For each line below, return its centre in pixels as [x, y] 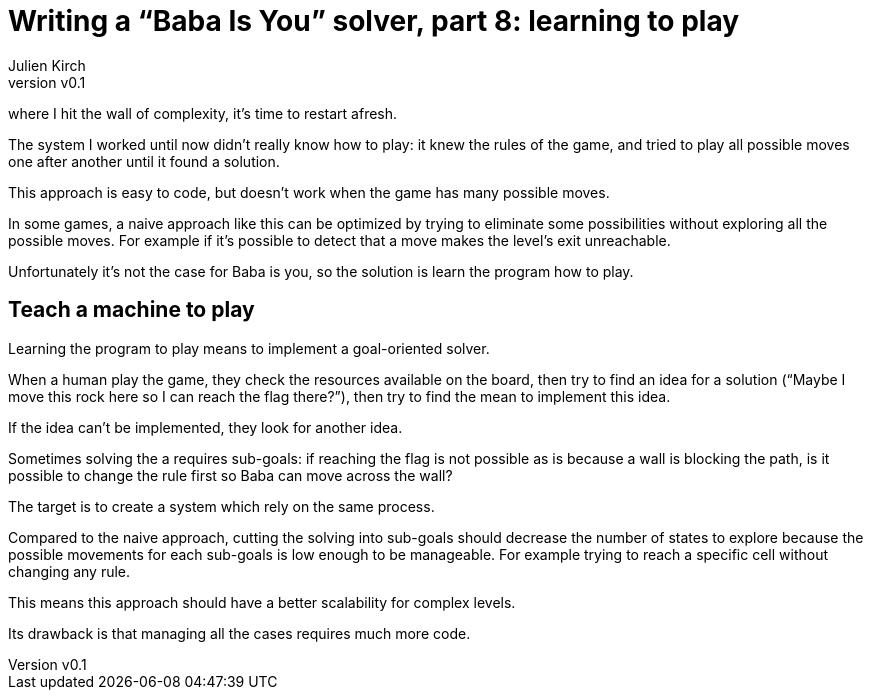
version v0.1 [47, 82]
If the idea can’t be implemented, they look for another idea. [205, 427]
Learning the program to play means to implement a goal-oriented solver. [249, 348]
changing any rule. [69, 571]
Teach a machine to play [131, 310]
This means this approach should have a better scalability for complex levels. [262, 602]
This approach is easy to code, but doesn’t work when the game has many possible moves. [309, 192]
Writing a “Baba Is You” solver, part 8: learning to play [374, 21]
